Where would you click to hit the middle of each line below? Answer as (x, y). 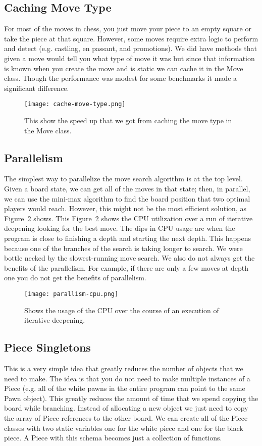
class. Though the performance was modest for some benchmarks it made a (121, 78)
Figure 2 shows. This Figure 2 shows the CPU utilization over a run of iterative (128, 218)
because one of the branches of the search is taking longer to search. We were (123, 248)
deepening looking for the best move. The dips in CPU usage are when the (120, 228)
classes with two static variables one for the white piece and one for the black (124, 428)
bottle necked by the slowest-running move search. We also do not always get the (129, 258)
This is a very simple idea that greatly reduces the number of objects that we (124, 368)
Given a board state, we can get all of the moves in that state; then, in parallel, (127, 188)
